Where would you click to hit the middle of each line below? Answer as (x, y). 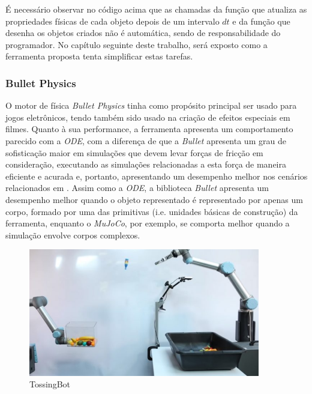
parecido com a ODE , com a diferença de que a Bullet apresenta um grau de (146, 140)
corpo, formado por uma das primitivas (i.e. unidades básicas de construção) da (152, 211)
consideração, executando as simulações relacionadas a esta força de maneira (146, 164)
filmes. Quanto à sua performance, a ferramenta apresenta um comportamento (149, 129)
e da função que (261, 21)
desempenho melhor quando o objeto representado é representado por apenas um (154, 199)
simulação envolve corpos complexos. (73, 235)
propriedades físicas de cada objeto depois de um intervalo (112, 21)
